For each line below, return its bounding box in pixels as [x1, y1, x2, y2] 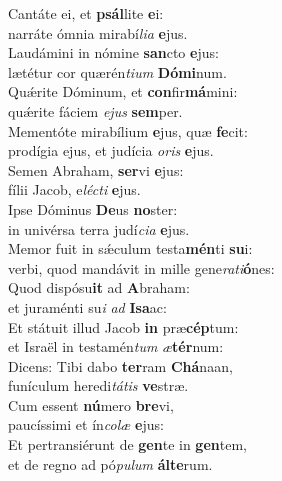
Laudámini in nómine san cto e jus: [8, 42, 219, 63]
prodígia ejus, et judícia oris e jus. [8, 140, 214, 161]
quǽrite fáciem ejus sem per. [8, 100, 183, 121]
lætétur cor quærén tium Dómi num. [8, 61, 227, 82]
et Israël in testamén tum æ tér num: [8, 336, 224, 357]
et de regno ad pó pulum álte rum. [8, 453, 213, 474]
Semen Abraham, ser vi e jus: [8, 159, 184, 180]
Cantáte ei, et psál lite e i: [8, 3, 164, 23]
